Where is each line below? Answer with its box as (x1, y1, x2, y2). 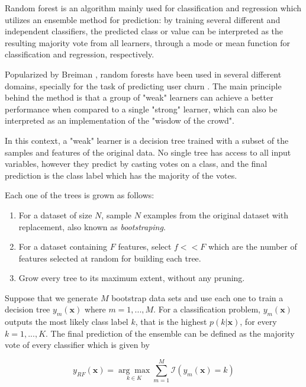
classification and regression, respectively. (5, 48, 154, 60)
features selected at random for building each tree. (18, 251, 201, 264)
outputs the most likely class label (5, 315, 128, 328)
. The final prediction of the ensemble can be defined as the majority (46, 327, 295, 339)
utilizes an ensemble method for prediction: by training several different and (5, 13, 281, 25)
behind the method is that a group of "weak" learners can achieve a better (5, 91, 273, 104)
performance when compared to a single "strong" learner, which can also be (5, 102, 278, 115)
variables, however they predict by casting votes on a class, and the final (5, 157, 268, 170)
